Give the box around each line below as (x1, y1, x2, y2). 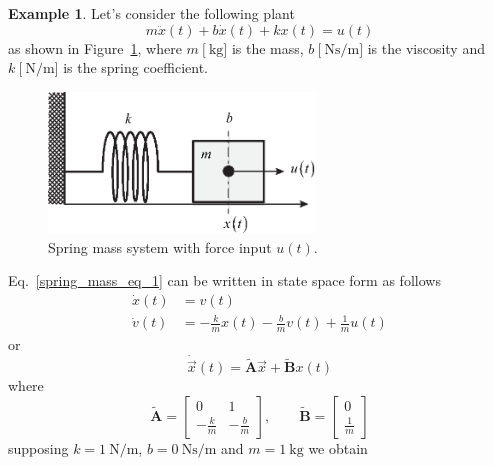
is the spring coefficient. (63, 57, 208, 78)
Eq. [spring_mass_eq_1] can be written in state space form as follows (8, 270, 441, 291)
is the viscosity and (367, 37, 485, 58)
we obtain (308, 437, 368, 458)
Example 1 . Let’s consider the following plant (8, 3, 295, 23)
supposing (8, 437, 69, 458)
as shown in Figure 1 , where (8, 37, 182, 58)
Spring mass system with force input (48, 236, 272, 257)
